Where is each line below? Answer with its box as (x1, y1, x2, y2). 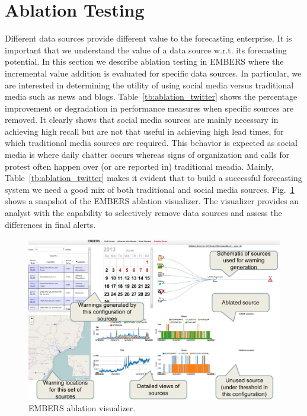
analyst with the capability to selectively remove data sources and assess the (5, 207, 282, 219)
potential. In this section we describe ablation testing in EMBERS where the (5, 55, 284, 68)
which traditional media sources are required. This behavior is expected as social (5, 136, 298, 149)
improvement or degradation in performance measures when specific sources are (5, 101, 294, 114)
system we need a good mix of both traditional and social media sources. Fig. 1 (5, 183, 295, 195)
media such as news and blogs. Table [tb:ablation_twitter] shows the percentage (5, 90, 298, 103)
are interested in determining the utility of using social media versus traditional (5, 78, 294, 91)
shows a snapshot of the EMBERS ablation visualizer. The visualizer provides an (5, 195, 299, 207)
